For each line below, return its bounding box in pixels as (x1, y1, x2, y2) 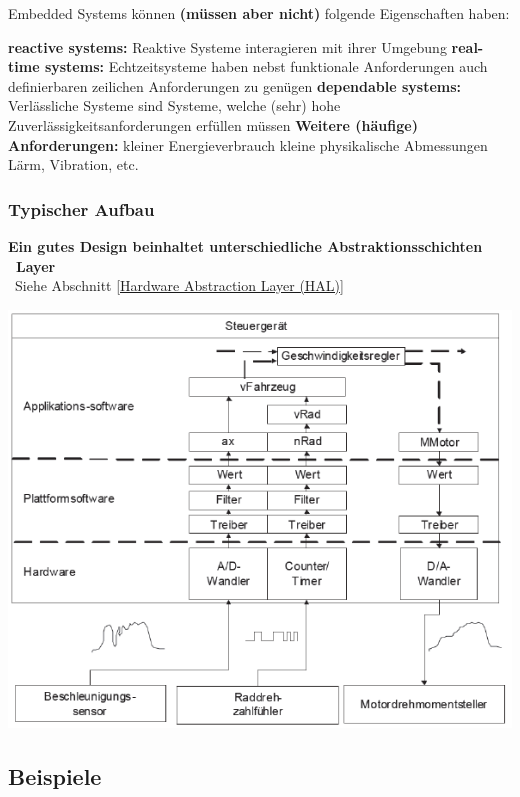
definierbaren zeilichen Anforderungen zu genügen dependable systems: (8, 75, 462, 96)
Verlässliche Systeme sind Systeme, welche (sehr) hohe (8, 95, 341, 116)
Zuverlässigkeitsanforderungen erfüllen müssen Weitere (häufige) (8, 114, 418, 135)
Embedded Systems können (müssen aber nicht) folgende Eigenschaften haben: (8, 3, 510, 23)
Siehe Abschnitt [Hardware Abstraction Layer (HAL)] (14, 275, 344, 296)
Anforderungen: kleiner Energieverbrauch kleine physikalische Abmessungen (8, 134, 488, 155)
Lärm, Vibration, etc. (8, 154, 139, 175)
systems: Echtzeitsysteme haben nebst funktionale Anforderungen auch (44, 56, 488, 77)
